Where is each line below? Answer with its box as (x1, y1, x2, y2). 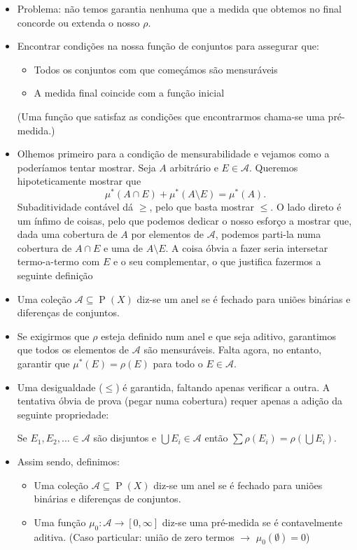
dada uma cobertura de (17, 227, 118, 241)
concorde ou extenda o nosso (17, 15, 140, 29)
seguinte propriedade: (17, 407, 109, 421)
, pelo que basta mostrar (149, 199, 254, 214)
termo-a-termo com (17, 254, 100, 269)
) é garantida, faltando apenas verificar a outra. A (115, 379, 330, 394)
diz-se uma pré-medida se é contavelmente (162, 514, 342, 529)
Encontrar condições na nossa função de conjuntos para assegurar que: (17, 38, 319, 53)
